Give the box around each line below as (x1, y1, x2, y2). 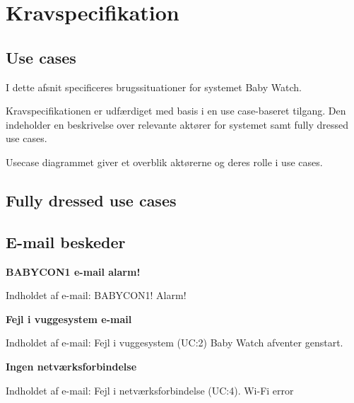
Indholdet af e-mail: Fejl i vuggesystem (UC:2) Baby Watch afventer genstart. (6, 335, 343, 350)
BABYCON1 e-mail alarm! (6, 264, 141, 279)
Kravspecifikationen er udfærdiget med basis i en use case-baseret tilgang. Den (6, 103, 346, 118)
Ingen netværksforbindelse (6, 358, 137, 373)
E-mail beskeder (6, 230, 126, 252)
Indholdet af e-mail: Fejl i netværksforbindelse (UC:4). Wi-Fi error (6, 382, 294, 397)
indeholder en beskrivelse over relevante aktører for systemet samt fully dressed (6, 117, 348, 132)
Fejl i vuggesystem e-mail (6, 311, 132, 326)
